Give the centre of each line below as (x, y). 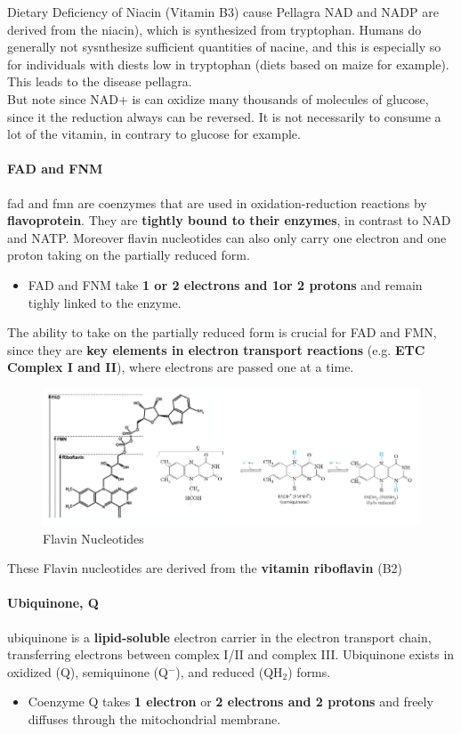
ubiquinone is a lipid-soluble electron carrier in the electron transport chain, (219, 637)
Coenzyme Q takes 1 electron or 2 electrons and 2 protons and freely (230, 702)
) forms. (309, 671)
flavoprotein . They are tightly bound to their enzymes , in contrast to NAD (229, 220)
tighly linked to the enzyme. (105, 302)
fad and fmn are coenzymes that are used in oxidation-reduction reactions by (217, 202)
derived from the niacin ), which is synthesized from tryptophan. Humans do (214, 29)
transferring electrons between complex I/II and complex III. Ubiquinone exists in (231, 654)
